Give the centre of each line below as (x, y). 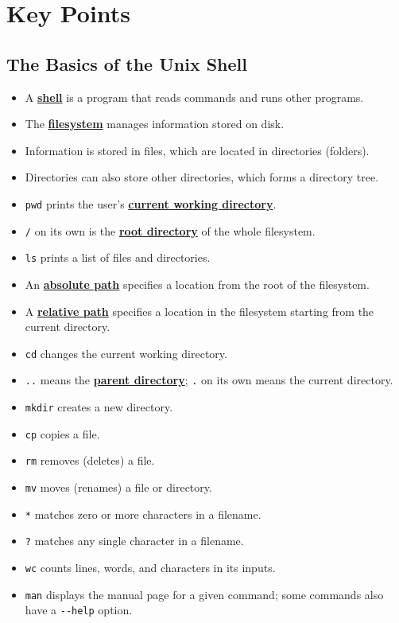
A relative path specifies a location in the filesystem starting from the (199, 311)
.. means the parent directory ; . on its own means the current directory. (209, 380)
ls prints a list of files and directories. (118, 257)
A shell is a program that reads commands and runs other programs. (194, 97)
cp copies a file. (62, 433)
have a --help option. (79, 610)
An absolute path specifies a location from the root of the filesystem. (197, 284)
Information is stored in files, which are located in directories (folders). (197, 150)
